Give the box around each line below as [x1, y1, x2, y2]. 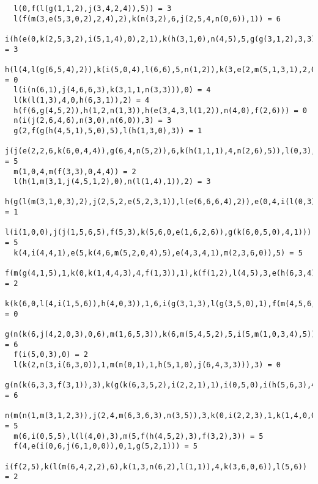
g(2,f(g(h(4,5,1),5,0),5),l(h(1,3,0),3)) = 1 [13, 126, 202, 135]
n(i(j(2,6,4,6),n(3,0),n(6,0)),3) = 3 [13, 116, 172, 125]
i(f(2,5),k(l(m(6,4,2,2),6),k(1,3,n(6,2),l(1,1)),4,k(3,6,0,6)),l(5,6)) [5, 462, 307, 471]
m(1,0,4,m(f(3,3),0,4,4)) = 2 [13, 167, 136, 176]
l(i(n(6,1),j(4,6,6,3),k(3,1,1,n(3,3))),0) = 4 [13, 86, 211, 95]
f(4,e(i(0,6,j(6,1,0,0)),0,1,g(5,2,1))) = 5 [13, 442, 198, 451]
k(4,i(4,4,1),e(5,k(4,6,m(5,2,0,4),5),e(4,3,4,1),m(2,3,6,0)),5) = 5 [13, 248, 303, 257]
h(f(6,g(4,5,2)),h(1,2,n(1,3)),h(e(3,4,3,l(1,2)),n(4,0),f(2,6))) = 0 [13, 106, 307, 115]
